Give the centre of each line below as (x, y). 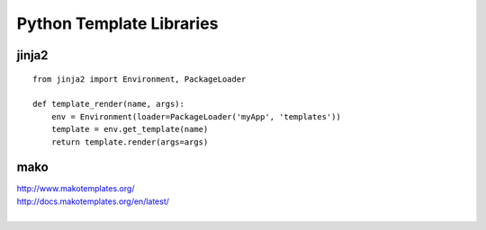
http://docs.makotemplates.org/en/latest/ (93, 201)
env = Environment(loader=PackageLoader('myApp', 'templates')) (196, 116)
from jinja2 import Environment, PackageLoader (139, 79)
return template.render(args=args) (130, 142)
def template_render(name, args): (108, 104)
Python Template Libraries (117, 23)
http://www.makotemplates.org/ (76, 189)
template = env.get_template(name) (130, 129)
